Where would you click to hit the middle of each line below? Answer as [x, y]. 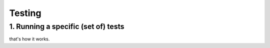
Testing [25, 13]
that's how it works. [29, 39]
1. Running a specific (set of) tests [67, 26]
